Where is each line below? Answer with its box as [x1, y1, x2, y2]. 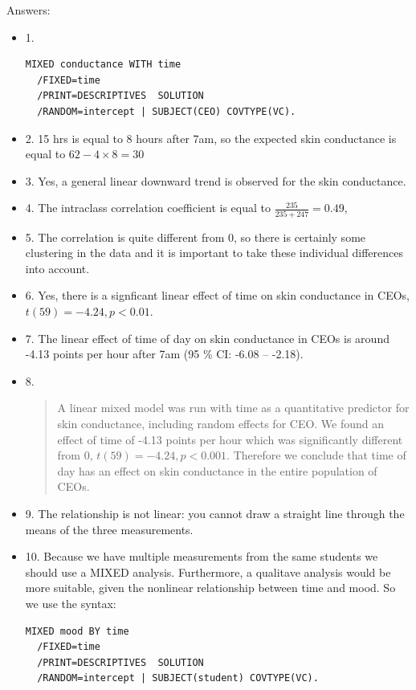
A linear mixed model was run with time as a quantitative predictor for [57, 399, 410, 416]
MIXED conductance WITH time [25, 59, 181, 71]
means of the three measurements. [25, 521, 194, 537]
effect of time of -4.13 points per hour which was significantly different [57, 431, 403, 447]
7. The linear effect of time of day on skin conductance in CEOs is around [25, 329, 389, 346]
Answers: [6, 2, 51, 18]
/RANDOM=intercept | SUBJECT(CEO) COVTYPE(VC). [37, 105, 296, 117]
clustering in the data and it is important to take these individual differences [25, 244, 404, 261]
